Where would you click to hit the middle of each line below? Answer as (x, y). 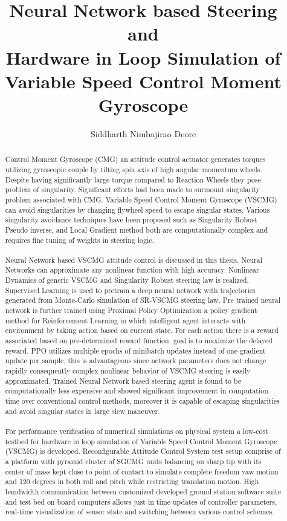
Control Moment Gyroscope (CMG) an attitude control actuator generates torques (135, 159)
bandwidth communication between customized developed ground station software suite (143, 491)
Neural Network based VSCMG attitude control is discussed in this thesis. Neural (134, 260)
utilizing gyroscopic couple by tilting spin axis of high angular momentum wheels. (134, 169)
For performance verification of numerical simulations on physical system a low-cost (137, 431)
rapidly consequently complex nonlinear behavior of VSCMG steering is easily (128, 371)
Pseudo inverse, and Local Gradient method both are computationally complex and (137, 229)
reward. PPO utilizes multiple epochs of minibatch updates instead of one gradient (135, 350)
